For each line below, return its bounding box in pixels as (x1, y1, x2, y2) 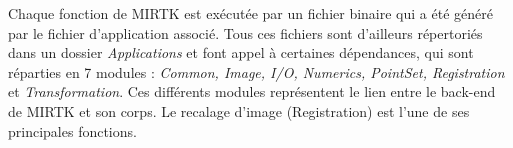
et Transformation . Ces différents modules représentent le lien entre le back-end (8, 81, 496, 102)
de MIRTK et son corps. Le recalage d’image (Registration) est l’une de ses (8, 100, 470, 121)
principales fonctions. (8, 120, 137, 141)
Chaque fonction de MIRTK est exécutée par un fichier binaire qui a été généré (8, 3, 493, 23)
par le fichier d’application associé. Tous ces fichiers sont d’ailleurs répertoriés (8, 22, 483, 43)
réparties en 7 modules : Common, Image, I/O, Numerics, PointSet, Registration (8, 61, 505, 82)
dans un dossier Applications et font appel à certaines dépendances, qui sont (8, 42, 474, 63)
